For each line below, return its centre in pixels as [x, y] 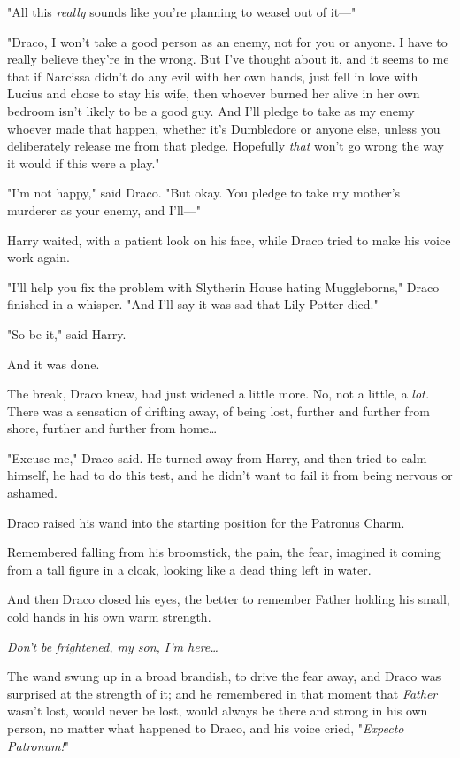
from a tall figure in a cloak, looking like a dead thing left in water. [189, 569]
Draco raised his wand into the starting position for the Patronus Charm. [206, 522]
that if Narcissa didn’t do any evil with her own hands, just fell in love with [213, 76]
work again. [38, 257]
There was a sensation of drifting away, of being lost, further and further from [218, 410]
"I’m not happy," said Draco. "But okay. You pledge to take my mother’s [204, 193]
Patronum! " [38, 745]
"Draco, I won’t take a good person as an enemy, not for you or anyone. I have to [227, 41]
